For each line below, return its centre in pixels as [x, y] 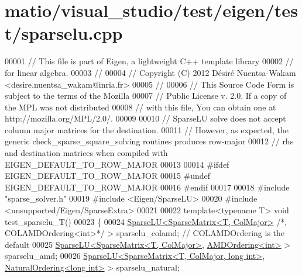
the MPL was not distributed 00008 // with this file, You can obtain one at [140, 107]
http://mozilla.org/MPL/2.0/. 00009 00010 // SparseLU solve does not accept [145, 118]
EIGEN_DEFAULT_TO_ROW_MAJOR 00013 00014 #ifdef [117, 164]
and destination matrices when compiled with [86, 153]
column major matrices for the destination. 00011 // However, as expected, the [147, 129]
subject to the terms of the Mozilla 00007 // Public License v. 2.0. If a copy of [146, 96]
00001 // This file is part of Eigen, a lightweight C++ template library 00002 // [149, 61]
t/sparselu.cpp [64, 33]
